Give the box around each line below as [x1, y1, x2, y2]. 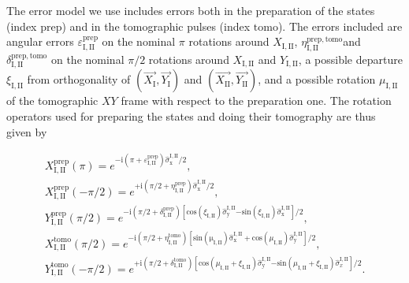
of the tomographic [6, 92, 99, 109]
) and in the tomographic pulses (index [61, 17, 251, 34]
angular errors [6, 33, 74, 50]
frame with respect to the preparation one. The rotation [121, 92, 392, 109]
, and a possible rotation [258, 71, 376, 88]
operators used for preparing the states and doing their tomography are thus [6, 108, 376, 124]
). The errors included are [277, 17, 403, 34]
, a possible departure [298, 50, 403, 67]
